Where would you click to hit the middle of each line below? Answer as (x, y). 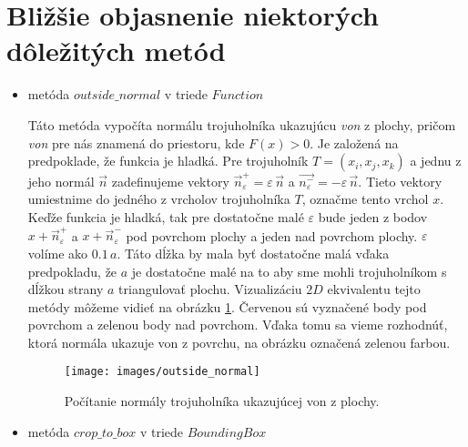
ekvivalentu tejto (374, 289)
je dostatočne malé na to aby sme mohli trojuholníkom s (289, 271)
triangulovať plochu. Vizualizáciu (210, 289)
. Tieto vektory (400, 181)
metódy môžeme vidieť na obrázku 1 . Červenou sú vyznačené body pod (227, 306)
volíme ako (58, 253)
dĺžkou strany (66, 289)
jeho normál (61, 181)
